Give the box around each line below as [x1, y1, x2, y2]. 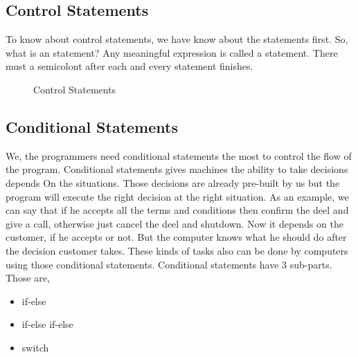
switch [21, 340, 49, 354]
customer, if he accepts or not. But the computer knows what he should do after [6, 230, 347, 244]
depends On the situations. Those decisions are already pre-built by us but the [6, 175, 340, 190]
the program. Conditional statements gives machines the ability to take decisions [6, 162, 348, 176]
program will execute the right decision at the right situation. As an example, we [6, 189, 349, 203]
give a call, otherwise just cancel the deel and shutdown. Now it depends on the [6, 216, 343, 230]
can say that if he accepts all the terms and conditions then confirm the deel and [6, 203, 349, 217]
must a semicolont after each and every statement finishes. [6, 59, 253, 73]
